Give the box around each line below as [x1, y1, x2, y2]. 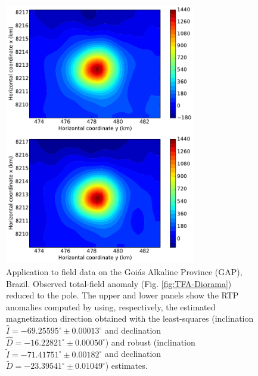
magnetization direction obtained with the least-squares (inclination [6, 312, 254, 325]
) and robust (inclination [105, 335, 195, 348]
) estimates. [105, 359, 148, 372]
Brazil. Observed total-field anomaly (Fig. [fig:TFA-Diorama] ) [6, 277, 232, 289]
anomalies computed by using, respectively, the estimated [6, 300, 216, 313]
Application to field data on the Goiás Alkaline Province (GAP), [6, 266, 243, 278]
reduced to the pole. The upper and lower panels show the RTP [6, 289, 239, 301]
